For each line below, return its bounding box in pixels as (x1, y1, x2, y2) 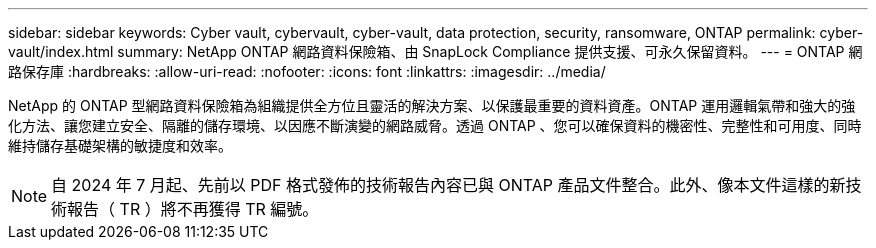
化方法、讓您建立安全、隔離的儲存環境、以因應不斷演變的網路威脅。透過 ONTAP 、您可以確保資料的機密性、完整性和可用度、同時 (8, 117, 862, 134)
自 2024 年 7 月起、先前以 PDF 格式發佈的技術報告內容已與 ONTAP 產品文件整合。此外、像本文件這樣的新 (51, 175, 846, 195)
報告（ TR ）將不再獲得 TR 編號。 (67, 199, 319, 219)
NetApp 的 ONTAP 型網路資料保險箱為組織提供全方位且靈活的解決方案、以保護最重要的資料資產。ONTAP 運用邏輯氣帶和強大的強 (8, 97, 856, 114)
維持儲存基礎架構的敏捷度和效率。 (8, 137, 232, 154)
